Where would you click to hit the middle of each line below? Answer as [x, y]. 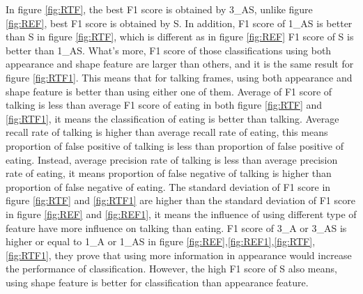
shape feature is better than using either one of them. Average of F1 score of [169, 91]
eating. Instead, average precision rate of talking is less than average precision [172, 159]
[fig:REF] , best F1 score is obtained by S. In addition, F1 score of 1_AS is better [179, 23]
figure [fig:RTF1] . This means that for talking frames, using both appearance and [179, 77]
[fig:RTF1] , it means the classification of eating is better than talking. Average [172, 118]
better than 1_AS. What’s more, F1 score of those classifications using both [169, 50]
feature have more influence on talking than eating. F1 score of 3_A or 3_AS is [176, 227]
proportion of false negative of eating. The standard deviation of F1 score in [168, 186]
